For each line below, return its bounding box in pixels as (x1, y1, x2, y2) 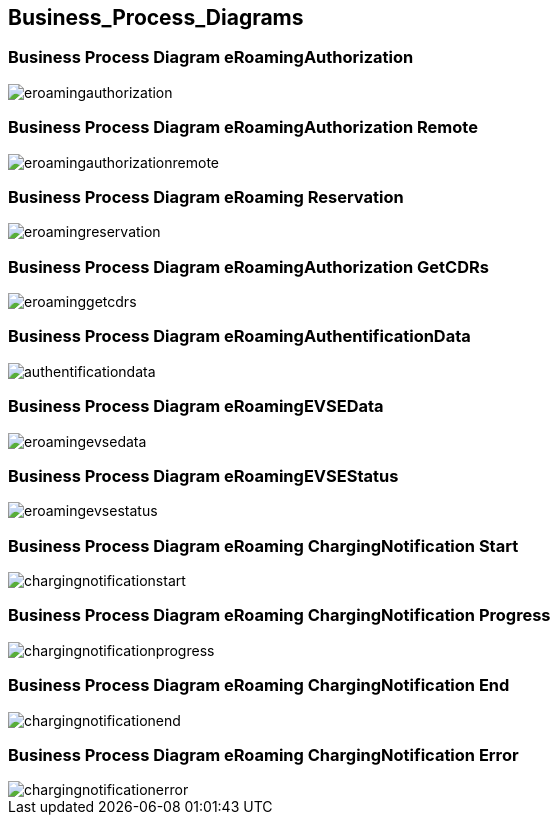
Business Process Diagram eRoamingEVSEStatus (8, 465, 399, 486)
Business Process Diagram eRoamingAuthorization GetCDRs (8, 256, 489, 277)
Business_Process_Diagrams (8, 5, 304, 30)
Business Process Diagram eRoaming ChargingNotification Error (8, 744, 519, 765)
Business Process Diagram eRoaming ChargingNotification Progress (8, 605, 551, 626)
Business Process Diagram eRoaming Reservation (8, 186, 404, 207)
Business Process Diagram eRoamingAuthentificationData (8, 326, 471, 347)
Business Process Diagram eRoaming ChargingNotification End (8, 675, 510, 696)
